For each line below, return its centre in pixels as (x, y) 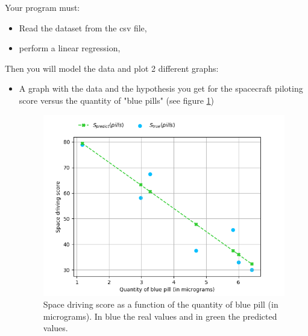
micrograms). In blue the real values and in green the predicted (160, 316)
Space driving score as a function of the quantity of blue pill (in (161, 304)
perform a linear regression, (70, 48)
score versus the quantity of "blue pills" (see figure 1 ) (117, 100)
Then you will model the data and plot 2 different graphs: (112, 68)
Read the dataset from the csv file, (83, 27)
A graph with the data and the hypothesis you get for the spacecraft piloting (161, 88)
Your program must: (42, 7)
